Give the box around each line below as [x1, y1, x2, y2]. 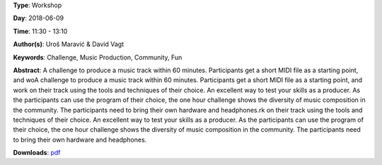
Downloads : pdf [13, 149, 61, 157]
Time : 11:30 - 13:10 [13, 27, 68, 35]
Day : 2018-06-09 [13, 14, 64, 23]
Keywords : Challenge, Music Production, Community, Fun [13, 53, 183, 62]
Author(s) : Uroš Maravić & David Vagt [13, 40, 124, 49]
